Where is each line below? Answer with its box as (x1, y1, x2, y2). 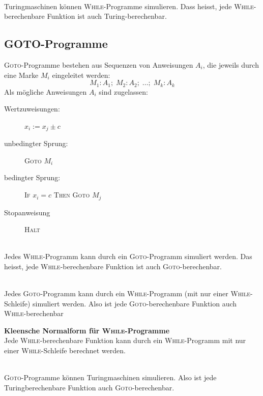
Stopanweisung (4, 207, 50, 217)
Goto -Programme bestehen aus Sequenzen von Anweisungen (4, 59, 193, 70)
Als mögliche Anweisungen (4, 86, 87, 97)
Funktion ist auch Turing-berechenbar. (47, 11, 167, 21)
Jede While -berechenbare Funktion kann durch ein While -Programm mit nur (4, 335, 246, 346)
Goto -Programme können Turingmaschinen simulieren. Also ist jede (4, 372, 217, 383)
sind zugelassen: (99, 86, 148, 97)
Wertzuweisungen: (4, 103, 60, 114)
